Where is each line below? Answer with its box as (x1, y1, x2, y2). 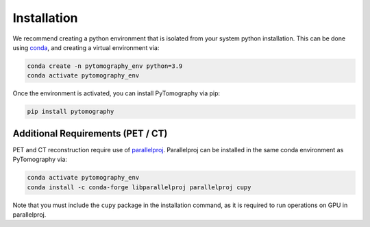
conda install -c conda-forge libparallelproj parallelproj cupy (27, 183, 251, 191)
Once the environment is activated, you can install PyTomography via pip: (12, 89, 221, 97)
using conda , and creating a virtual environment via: (12, 43, 160, 51)
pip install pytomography (27, 108, 114, 116)
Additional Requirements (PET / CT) (12, 128, 168, 139)
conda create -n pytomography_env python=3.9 (27, 62, 183, 70)
